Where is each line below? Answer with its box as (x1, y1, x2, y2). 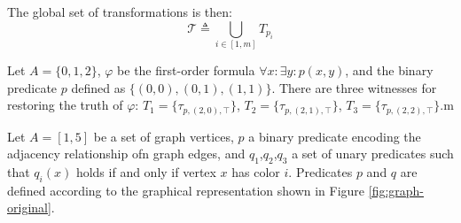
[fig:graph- (368, 181, 425, 199)
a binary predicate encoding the (248, 127, 421, 145)
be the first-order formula (117, 60, 255, 79)
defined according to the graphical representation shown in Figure (7, 181, 365, 199)
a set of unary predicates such (292, 144, 454, 163)
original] (7, 198, 51, 217)
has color (231, 163, 280, 181)
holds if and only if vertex (75, 163, 216, 181)
